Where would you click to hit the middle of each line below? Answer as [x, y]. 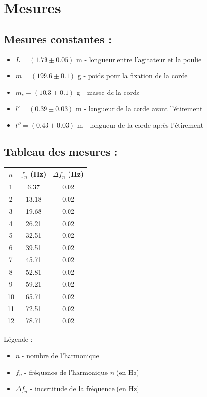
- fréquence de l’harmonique [66, 372]
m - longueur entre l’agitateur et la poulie [139, 59]
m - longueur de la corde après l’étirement [140, 125]
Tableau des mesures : [61, 151]
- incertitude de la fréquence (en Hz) [85, 388]
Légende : [18, 339]
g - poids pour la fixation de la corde [133, 76]
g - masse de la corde [108, 92]
